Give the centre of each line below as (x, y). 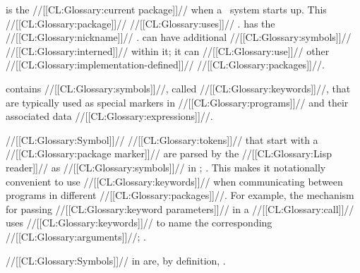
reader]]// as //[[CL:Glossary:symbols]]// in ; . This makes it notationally (166, 167)
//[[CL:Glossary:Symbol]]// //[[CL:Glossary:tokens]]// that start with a (162, 139)
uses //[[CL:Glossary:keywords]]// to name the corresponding (139, 223)
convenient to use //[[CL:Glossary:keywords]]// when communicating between (174, 181)
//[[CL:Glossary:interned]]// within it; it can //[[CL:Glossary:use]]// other (168, 50)
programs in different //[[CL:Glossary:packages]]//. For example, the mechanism (180, 195)
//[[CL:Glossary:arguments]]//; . (76, 236)
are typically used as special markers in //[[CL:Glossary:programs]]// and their (177, 102)
